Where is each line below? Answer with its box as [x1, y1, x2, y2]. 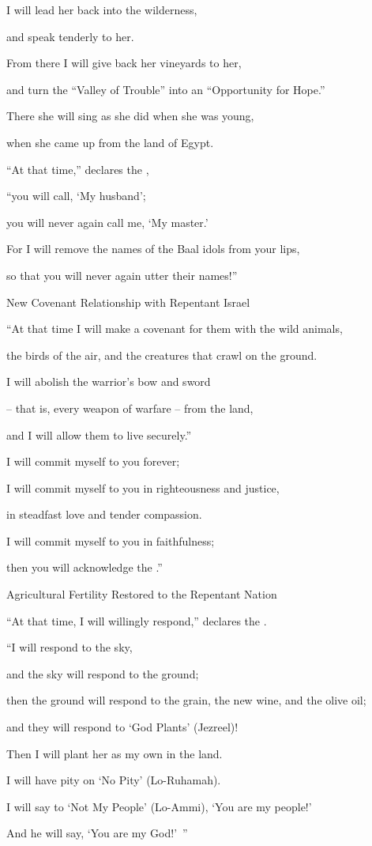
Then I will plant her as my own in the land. [6, 745, 223, 761]
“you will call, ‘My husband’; [6, 187, 146, 204]
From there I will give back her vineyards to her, [6, 55, 242, 71]
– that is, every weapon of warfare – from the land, [6, 399, 254, 416]
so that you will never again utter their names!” [6, 266, 238, 283]
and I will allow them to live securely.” [6, 426, 192, 443]
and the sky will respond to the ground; [6, 665, 199, 682]
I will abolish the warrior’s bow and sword [6, 373, 211, 390]
